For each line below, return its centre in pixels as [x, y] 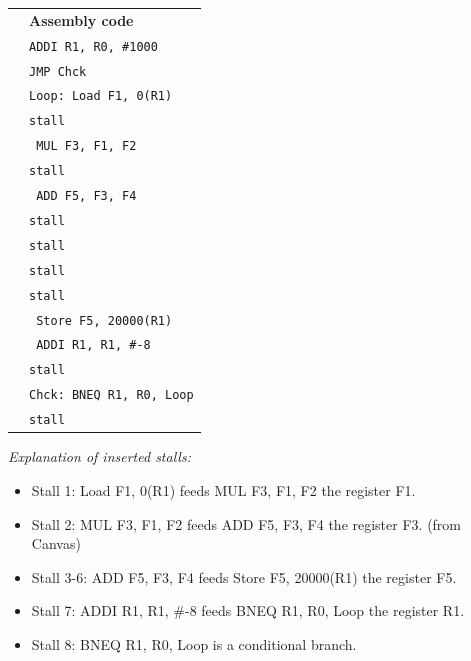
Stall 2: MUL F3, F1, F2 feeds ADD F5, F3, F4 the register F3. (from [246, 523]
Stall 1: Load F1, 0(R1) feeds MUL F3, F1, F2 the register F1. [223, 489]
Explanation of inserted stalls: [99, 456]
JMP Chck [58, 71]
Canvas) [56, 543]
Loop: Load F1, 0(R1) [101, 96]
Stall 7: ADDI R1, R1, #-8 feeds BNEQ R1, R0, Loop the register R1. [248, 610]
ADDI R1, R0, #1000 [93, 46]
